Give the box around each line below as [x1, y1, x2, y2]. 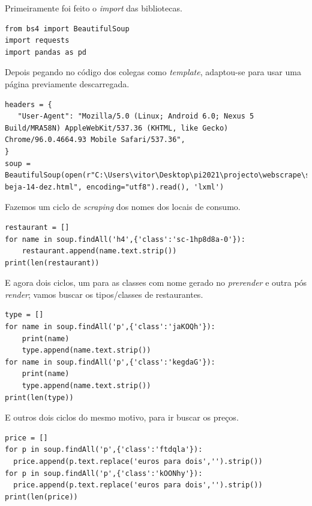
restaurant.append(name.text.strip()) [22, 247, 177, 256]
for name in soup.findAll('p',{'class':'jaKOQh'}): [5, 322, 215, 332]
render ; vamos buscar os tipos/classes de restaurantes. [5, 288, 203, 300]
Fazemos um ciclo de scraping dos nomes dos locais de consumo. [5, 200, 241, 213]
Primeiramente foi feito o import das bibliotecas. [5, 2, 182, 14]
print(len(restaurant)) [5, 258, 100, 267]
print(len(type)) [5, 393, 74, 402]
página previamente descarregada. [5, 77, 130, 90]
